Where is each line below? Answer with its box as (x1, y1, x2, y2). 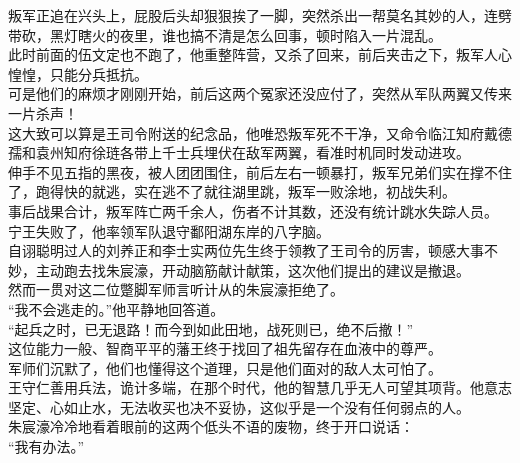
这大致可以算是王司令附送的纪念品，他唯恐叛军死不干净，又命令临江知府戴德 (8, 122, 512, 143)
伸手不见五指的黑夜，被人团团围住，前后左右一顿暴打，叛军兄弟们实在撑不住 (8, 161, 512, 182)
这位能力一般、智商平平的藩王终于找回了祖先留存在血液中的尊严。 (8, 338, 442, 359)
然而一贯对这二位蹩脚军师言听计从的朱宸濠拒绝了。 (8, 279, 344, 300)
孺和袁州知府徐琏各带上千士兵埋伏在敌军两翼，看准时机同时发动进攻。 (8, 142, 470, 163)
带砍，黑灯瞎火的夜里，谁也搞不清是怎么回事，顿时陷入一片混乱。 (8, 24, 442, 45)
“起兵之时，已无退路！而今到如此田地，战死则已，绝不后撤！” (8, 318, 414, 339)
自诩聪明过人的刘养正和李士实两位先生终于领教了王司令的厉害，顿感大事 (8, 240, 484, 261)
